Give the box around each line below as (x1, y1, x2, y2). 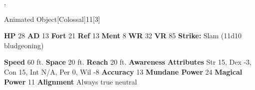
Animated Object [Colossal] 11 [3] (4, 13, 100, 24)
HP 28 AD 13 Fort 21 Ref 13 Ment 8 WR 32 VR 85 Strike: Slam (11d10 (4, 30, 242, 41)
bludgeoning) (4, 40, 44, 50)
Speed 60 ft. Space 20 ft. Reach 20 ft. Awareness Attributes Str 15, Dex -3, (4, 57, 252, 67)
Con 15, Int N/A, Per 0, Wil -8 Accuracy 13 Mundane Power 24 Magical (4, 66, 243, 77)
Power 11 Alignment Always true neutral (4, 76, 137, 87)
